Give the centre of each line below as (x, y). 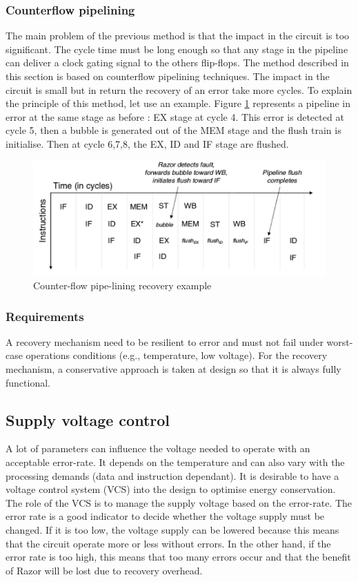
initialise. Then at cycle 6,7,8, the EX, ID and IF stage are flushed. (147, 143)
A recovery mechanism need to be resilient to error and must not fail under (165, 341)
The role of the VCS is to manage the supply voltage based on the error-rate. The (179, 502)
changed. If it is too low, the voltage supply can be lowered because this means (172, 529)
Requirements (45, 316)
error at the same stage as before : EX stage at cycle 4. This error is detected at (175, 116)
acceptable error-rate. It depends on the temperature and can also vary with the (175, 462)
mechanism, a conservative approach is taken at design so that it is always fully (173, 368)
